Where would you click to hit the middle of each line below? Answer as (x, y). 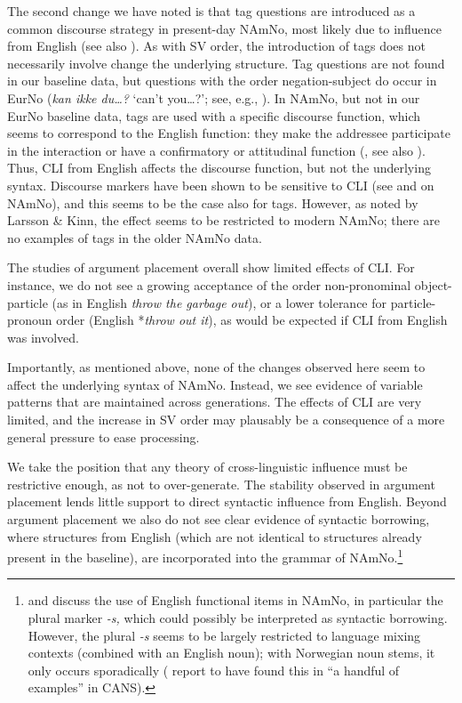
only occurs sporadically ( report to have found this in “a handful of (214, 670)
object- (433, 284)
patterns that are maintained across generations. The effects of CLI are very (215, 402)
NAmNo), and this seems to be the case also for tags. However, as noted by (213, 202)
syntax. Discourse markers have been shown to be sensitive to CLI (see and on (221, 185)
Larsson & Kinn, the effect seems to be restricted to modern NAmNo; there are (223, 220)
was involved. (43, 337)
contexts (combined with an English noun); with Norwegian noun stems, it (231, 653)
